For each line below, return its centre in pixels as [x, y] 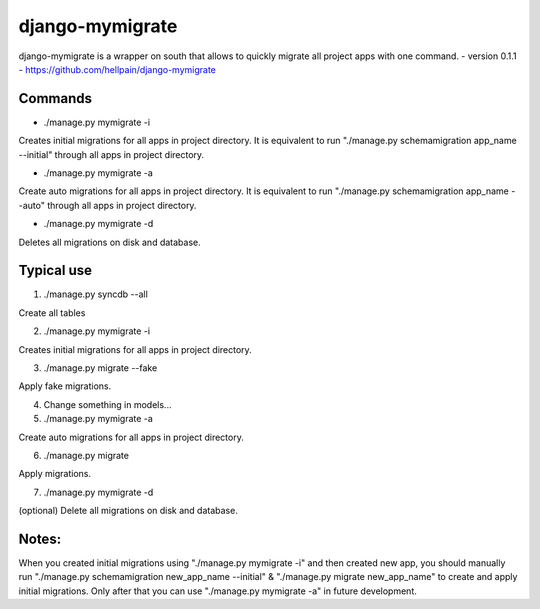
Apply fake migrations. [65, 386]
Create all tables [52, 312]
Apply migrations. [55, 474]
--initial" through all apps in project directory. [111, 154]
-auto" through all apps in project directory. [107, 205]
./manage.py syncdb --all [96, 294]
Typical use [55, 270]
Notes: [40, 538]
